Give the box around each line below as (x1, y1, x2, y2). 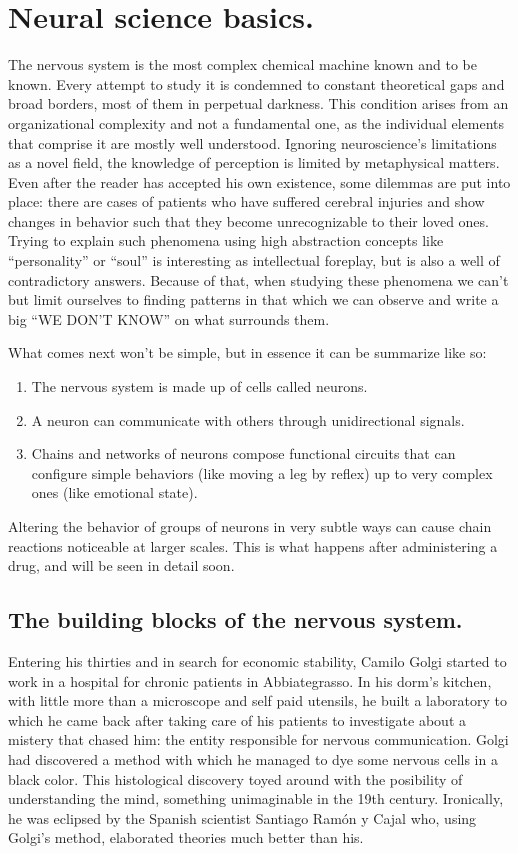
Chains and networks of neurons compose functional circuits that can (31, 443, 456, 464)
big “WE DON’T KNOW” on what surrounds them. (8, 308, 330, 329)
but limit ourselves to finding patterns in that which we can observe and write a (8, 289, 499, 310)
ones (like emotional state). (31, 482, 198, 503)
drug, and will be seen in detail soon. (8, 555, 235, 576)
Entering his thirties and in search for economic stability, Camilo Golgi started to (8, 650, 507, 671)
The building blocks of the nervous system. (8, 604, 463, 635)
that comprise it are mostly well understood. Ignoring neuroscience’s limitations (8, 132, 497, 153)
